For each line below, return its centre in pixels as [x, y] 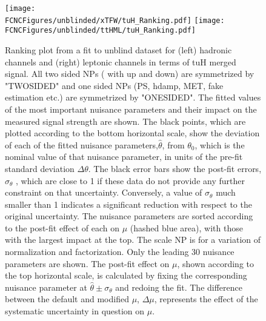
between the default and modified [67, 299]
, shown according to [215, 263]
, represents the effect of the [206, 299]
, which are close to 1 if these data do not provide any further [130, 180]
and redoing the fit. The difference [179, 287]
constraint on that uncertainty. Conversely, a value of [104, 192]
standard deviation [40, 168]
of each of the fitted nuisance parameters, [81, 144]
